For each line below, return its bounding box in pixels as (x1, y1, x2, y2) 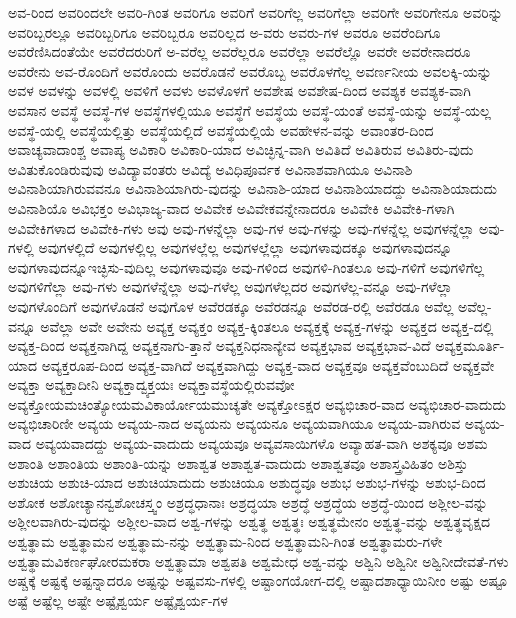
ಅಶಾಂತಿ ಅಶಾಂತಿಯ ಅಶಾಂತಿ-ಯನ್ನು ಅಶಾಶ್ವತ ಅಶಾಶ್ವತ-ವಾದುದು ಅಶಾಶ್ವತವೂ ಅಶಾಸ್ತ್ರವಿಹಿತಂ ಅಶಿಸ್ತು (8, 452, 468, 473)
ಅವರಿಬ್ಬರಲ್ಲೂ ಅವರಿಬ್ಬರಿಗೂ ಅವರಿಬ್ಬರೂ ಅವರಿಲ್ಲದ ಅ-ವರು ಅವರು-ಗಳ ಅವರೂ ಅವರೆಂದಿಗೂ (8, 21, 441, 42)
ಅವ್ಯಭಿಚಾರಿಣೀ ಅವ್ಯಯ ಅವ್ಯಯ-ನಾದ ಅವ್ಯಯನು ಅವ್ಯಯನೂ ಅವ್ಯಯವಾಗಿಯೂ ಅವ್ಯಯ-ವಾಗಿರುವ (8, 413, 461, 434)
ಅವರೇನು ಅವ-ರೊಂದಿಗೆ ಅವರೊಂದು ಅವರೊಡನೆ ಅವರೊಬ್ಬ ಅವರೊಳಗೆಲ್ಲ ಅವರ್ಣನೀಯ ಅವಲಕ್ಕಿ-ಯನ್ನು (8, 60, 492, 81)
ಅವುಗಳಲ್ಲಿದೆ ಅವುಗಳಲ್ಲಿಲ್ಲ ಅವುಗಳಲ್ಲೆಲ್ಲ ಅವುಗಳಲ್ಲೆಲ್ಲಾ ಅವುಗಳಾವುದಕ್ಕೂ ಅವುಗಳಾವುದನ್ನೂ (38, 237, 452, 258)
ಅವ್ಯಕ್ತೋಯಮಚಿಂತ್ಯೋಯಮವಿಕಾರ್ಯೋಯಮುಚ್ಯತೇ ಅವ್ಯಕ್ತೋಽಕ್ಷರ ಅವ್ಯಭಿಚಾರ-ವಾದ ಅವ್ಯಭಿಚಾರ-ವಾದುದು (8, 393, 506, 414)
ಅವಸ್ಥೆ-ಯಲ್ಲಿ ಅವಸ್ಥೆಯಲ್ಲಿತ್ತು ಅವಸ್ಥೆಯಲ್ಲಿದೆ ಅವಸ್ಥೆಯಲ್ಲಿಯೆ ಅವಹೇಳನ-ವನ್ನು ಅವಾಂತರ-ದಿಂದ (8, 119, 434, 140)
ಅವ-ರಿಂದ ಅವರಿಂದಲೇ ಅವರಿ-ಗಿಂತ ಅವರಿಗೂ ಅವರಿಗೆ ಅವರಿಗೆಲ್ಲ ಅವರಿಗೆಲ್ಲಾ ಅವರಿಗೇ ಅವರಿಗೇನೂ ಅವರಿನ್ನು (8, 2, 503, 22)
